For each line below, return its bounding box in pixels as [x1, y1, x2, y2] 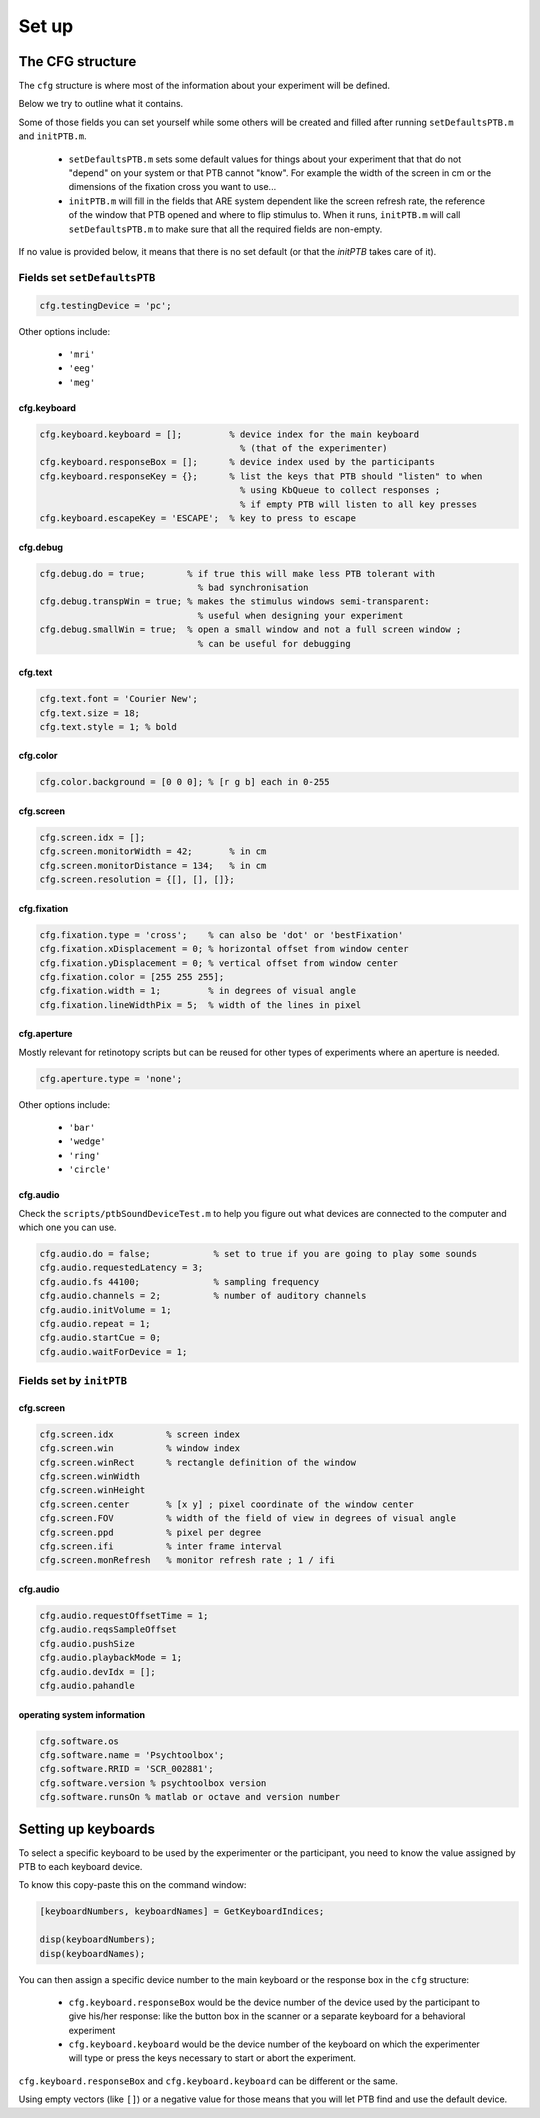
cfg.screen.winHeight [39, 1485, 146, 1496]
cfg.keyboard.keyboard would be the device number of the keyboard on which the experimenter [68, 2038, 480, 2050]
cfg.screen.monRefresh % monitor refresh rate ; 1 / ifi [39, 1555, 335, 1566]
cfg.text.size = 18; [39, 707, 140, 719]
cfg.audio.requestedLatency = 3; [39, 1262, 204, 1274]
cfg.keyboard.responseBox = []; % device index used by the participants [39, 456, 435, 468]
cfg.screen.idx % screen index [39, 1428, 240, 1440]
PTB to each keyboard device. [18, 1860, 143, 1872]
